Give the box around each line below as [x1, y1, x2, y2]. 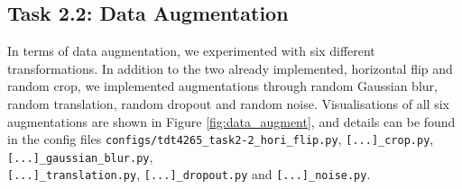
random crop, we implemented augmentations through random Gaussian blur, [7, 76, 438, 95]
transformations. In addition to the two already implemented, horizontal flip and [7, 58, 453, 77]
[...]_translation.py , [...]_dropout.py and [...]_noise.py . [7, 165, 371, 184]
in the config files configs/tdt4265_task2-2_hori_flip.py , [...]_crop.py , [7, 130, 434, 148]
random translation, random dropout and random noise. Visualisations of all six [7, 94, 449, 112]
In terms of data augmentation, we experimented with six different [7, 41, 375, 60]
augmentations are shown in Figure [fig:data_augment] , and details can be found [7, 112, 456, 130]
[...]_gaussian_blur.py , [7, 147, 153, 166]
